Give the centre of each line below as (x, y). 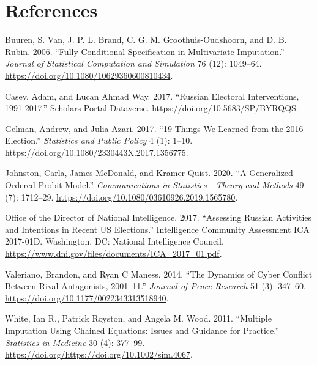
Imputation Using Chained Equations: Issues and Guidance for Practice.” (142, 330)
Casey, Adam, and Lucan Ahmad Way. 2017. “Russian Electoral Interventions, (152, 96)
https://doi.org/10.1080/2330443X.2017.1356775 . (97, 152)
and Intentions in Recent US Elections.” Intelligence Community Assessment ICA (157, 229)
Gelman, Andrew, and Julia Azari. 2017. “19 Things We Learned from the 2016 (154, 128)
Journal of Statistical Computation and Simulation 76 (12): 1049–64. (133, 63)
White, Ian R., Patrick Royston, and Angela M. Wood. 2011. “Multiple (138, 318)
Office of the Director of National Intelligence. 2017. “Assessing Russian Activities (158, 217)
